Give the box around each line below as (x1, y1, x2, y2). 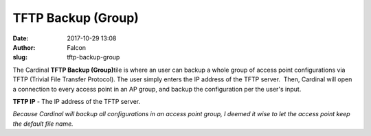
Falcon (67, 43, 86, 51)
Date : (12, 34, 29, 42)
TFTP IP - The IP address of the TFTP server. (12, 97, 141, 105)
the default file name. (12, 120, 74, 128)
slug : (12, 53, 27, 62)
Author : (12, 43, 36, 51)
